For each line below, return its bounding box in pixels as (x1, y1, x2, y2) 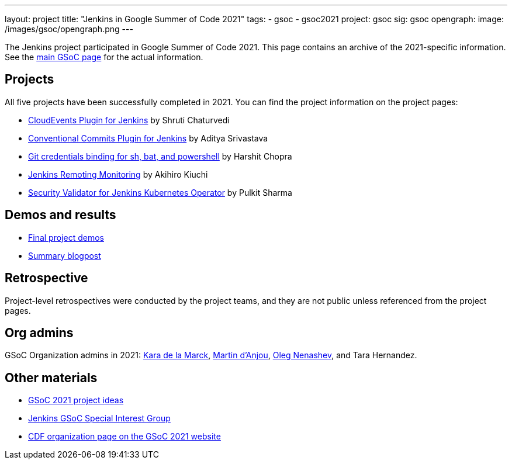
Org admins (5, 325, 74, 340)
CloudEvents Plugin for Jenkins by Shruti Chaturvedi (28, 115, 230, 125)
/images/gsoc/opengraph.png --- (5, 24, 133, 34)
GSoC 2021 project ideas (28, 395, 124, 406)
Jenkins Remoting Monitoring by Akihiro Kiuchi (28, 169, 208, 179)
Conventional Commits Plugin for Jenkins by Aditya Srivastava (28, 133, 268, 143)
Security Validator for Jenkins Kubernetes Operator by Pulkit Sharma (28, 187, 292, 198)
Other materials (5, 370, 98, 385)
